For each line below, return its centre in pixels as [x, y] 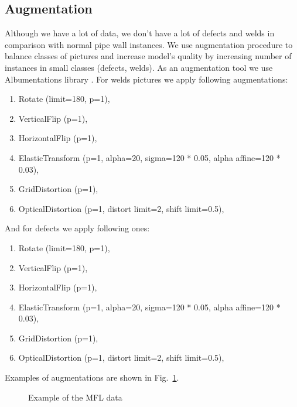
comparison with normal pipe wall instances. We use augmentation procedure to [149, 44]
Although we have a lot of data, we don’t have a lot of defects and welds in [140, 33]
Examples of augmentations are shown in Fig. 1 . [92, 377]
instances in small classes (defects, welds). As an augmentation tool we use [139, 67]
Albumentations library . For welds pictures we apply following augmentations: [146, 79]
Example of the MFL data [75, 397]
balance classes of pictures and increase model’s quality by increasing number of [148, 56]
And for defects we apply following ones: [77, 228]
